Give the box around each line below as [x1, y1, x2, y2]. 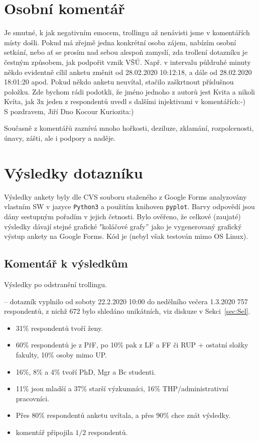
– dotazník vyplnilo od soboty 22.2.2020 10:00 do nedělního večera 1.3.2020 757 [4, 296, 248, 306]
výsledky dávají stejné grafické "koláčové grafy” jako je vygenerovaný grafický [4, 221, 242, 231]
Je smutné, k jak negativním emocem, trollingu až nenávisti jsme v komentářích [4, 27, 250, 38]
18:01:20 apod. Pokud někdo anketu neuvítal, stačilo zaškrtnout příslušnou [4, 76, 234, 87]
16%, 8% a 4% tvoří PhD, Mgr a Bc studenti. [16, 366, 156, 377]
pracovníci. [16, 393, 49, 403]
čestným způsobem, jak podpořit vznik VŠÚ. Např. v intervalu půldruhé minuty [4, 56, 251, 67]
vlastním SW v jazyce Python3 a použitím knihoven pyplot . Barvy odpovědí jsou [4, 201, 255, 212]
